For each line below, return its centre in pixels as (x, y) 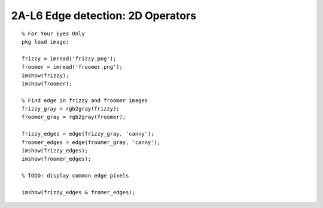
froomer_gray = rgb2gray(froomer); (74, 117)
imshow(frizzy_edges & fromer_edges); (79, 192)
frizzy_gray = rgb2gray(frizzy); (71, 109)
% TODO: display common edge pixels (75, 176)
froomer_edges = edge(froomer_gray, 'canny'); (91, 142)
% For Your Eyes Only (53, 33)
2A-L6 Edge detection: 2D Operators (104, 16)
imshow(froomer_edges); (57, 159)
